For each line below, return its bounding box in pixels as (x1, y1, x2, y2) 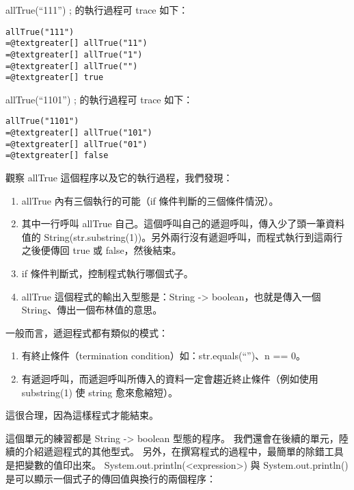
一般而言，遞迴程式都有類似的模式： (5, 325, 168, 339)
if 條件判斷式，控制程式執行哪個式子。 (21, 266, 193, 281)
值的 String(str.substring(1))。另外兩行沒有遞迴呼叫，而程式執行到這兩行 (21, 229, 343, 244)
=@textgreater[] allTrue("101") (5, 128, 152, 138)
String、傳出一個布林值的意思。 (21, 302, 163, 317)
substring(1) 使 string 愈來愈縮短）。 (21, 385, 178, 399)
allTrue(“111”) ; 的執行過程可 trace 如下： (5, 3, 189, 16)
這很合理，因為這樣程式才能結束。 (5, 408, 159, 422)
